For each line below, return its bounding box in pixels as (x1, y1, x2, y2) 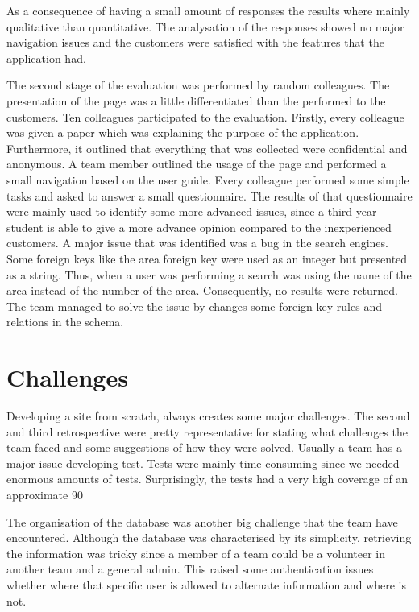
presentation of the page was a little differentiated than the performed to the (6, 92, 386, 109)
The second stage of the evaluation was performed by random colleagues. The (6, 76, 390, 93)
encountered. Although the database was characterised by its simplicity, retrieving (6, 529, 412, 546)
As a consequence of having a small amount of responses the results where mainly (6, 2, 410, 19)
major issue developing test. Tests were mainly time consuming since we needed (6, 454, 400, 471)
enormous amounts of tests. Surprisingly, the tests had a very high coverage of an (6, 470, 409, 487)
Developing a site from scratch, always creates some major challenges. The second (6, 407, 410, 424)
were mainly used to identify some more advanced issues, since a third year (6, 203, 377, 220)
